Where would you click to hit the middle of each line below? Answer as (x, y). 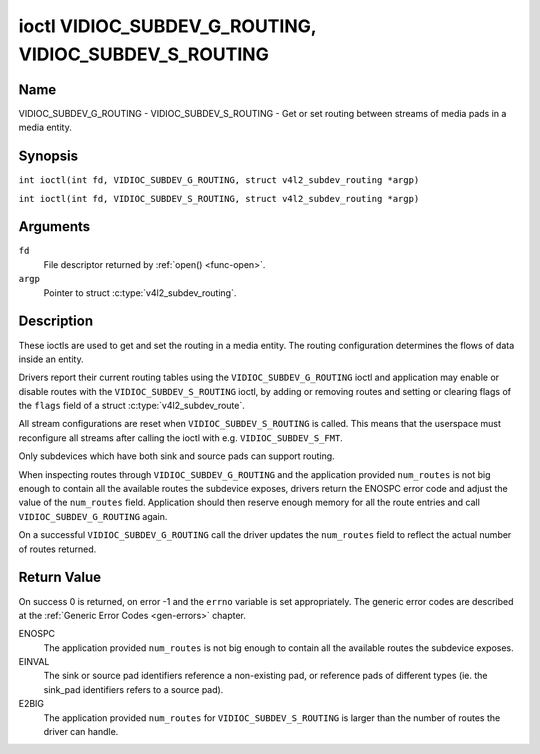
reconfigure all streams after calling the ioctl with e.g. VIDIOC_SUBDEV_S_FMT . (181, 437)
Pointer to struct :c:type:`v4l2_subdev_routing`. (140, 292)
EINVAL (34, 662)
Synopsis (48, 156)
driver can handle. (81, 732)
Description (56, 321)
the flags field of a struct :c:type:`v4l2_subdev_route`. (131, 406)
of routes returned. (57, 549)
